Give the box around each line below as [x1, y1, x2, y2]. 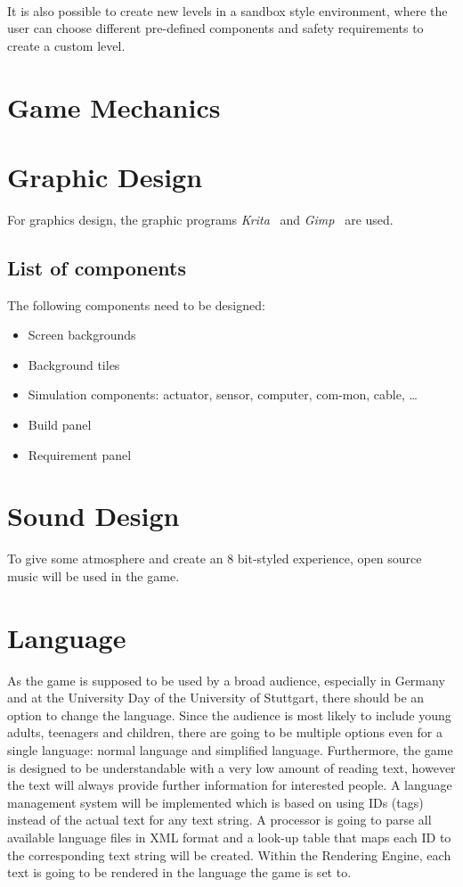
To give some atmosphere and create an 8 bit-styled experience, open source [7, 549, 422, 568]
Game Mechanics [7, 88, 221, 125]
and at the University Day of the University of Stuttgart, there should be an [7, 688, 425, 707]
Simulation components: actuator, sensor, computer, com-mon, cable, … [28, 385, 418, 404]
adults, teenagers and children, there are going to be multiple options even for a [7, 723, 443, 742]
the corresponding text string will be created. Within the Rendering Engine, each [7, 845, 451, 864]
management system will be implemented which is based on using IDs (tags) [7, 793, 424, 811]
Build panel [28, 415, 92, 434]
